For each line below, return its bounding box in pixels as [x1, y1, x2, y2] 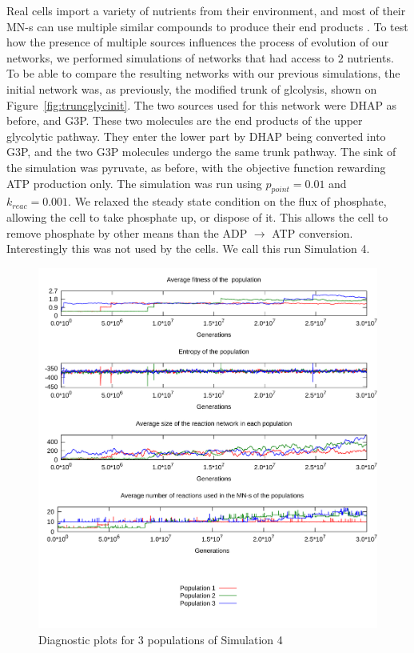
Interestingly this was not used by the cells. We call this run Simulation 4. [6, 240, 370, 257]
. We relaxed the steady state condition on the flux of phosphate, [68, 193, 387, 210]
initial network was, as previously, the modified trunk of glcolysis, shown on [6, 80, 377, 97]
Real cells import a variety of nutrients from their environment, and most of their [6, 2, 406, 18]
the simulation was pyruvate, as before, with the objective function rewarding [6, 158, 386, 175]
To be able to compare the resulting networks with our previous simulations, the [6, 65, 400, 82]
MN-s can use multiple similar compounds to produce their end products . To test [6, 18, 408, 34]
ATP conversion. [272, 224, 353, 241]
